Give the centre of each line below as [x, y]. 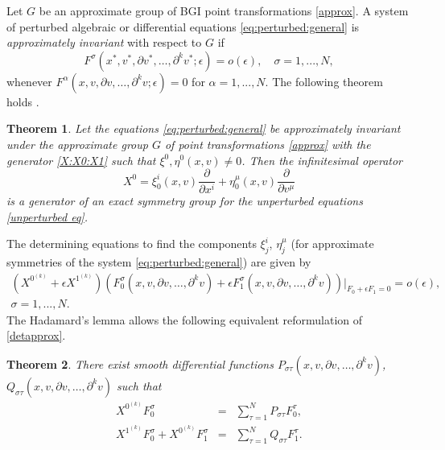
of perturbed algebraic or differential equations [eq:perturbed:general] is [183, 26]
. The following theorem [324, 81]
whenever [29, 81]
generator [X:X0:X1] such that [81, 160]
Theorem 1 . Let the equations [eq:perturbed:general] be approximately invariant [204, 128]
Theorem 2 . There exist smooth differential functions [140, 363]
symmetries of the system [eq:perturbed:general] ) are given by [159, 262]
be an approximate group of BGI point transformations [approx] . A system [224, 10]
